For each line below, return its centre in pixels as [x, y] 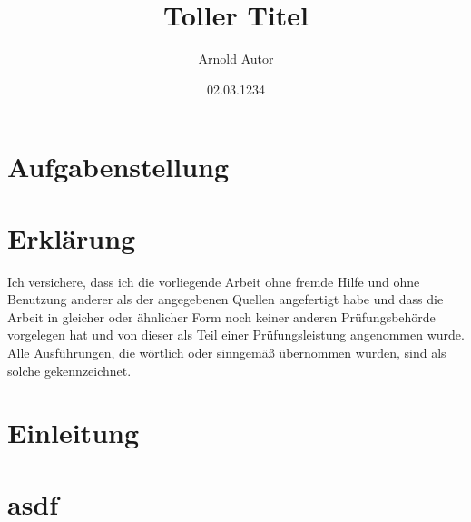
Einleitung [74, 433]
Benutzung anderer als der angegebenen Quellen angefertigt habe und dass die [226, 299]
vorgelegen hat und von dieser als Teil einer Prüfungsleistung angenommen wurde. [236, 335]
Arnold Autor [236, 59]
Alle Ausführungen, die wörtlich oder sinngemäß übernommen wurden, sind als [227, 352]
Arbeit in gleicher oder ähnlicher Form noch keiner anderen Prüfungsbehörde [221, 316]
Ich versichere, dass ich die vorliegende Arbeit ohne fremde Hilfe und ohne [214, 281]
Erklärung [72, 237]
